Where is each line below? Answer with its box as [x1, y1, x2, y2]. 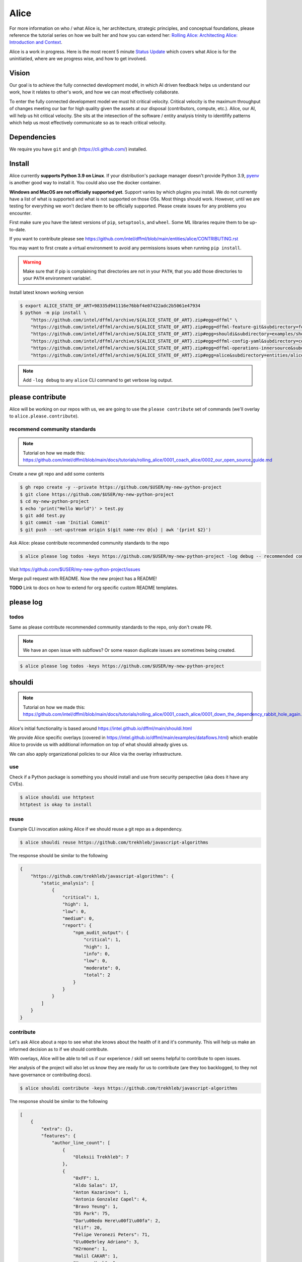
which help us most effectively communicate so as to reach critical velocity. [9, 119, 167, 126]
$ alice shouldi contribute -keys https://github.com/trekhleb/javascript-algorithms [20, 1085, 238, 1091]
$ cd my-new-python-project [20, 499, 89, 504]
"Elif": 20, [73, 1225, 103, 1230]
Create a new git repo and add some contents [9, 471, 105, 477]
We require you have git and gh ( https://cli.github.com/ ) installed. [9, 146, 147, 152]
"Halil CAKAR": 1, [73, 1253, 118, 1259]
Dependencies [9, 133, 56, 141]
